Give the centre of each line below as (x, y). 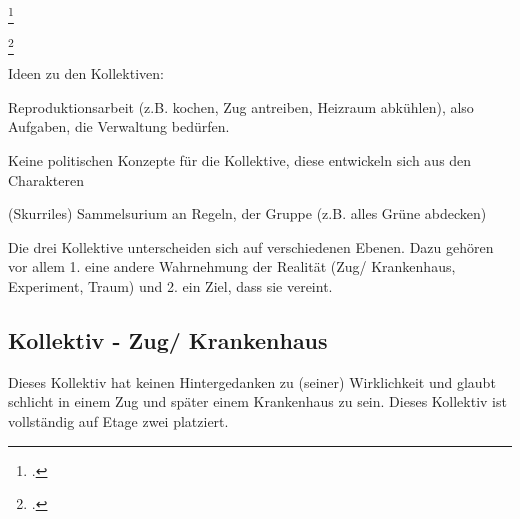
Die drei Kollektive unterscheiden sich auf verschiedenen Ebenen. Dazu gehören (251, 246)
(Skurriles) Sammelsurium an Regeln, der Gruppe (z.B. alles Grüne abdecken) (247, 213)
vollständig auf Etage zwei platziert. (118, 420)
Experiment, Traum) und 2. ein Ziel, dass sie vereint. (170, 286)
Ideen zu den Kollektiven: (86, 73)
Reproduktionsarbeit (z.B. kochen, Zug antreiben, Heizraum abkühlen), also (241, 106)
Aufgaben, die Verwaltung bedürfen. (119, 126)
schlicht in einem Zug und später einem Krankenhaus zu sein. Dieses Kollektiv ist (257, 401)
